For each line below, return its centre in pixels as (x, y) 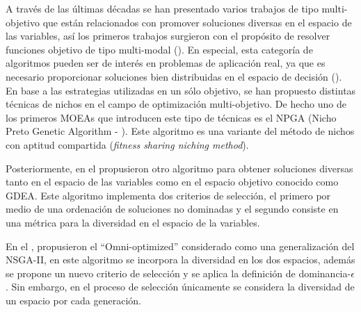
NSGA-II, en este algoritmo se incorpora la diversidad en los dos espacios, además (180, 260)
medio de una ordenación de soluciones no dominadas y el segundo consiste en (172, 209)
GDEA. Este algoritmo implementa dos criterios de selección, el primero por (168, 195)
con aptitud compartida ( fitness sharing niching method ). (127, 144)
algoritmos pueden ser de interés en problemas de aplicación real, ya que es (166, 63)
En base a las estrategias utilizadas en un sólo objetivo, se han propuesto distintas (181, 90)
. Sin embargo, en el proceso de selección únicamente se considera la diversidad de (180, 287)
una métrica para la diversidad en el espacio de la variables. (133, 222)
